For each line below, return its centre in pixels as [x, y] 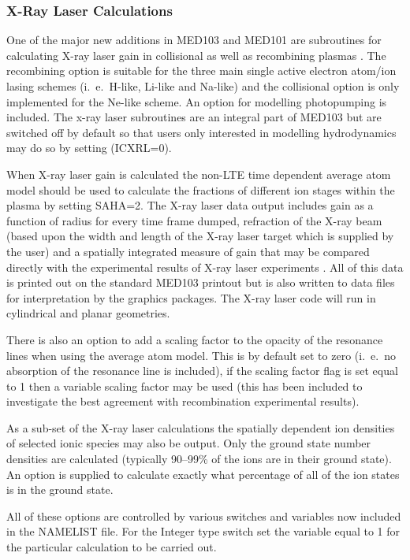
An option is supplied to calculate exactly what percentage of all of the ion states [203, 474]
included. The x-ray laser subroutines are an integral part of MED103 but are [194, 117]
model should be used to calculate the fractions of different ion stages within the [201, 189]
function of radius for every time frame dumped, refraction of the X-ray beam [194, 220]
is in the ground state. [60, 490]
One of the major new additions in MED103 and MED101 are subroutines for [194, 40]
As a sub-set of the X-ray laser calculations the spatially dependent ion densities [201, 427]
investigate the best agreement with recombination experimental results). [183, 401]
